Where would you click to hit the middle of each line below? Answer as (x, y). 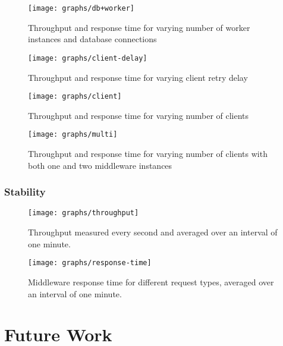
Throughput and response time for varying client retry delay (138, 77)
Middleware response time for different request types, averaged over (151, 281)
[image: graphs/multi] (73, 135)
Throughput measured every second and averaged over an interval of (153, 232)
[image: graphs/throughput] (84, 213)
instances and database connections (92, 39)
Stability (25, 192)
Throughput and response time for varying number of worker (139, 27)
